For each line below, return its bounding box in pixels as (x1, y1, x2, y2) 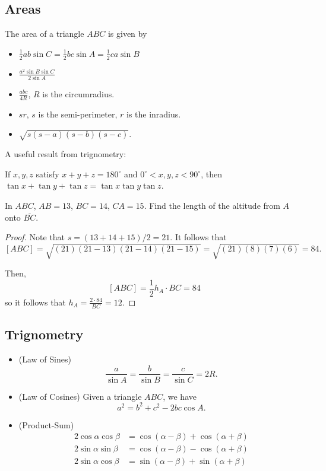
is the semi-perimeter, (38, 107, 118, 120)
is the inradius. (126, 107, 181, 120)
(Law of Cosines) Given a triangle (18, 390, 142, 402)
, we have (163, 390, 197, 402)
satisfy (36, 167, 59, 180)
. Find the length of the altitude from (144, 199, 280, 211)
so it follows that (5, 295, 66, 308)
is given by (107, 27, 147, 40)
